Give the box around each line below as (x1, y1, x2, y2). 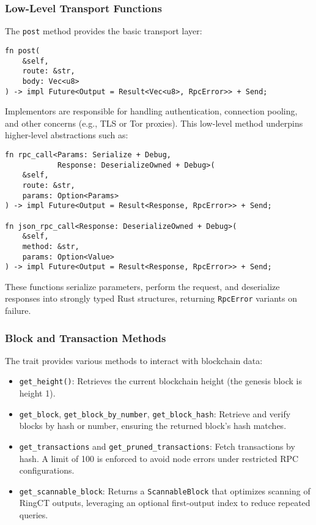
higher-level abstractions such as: (5, 128, 128, 141)
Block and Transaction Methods (5, 330, 166, 345)
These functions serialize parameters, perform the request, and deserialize (5, 280, 280, 292)
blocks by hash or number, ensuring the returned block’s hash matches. (19, 419, 287, 432)
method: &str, (22, 242, 79, 251)
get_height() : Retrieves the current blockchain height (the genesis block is (19, 374, 302, 387)
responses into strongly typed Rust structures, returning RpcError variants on (5, 292, 297, 305)
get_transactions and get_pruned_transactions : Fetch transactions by (19, 439, 295, 452)
